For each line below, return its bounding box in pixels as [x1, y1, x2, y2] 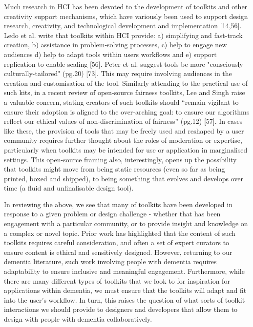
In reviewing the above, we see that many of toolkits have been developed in [4, 199, 232, 209]
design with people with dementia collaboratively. [4, 314, 152, 324]
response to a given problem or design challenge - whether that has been [4, 209, 221, 219]
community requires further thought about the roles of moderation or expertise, [4, 135, 242, 145]
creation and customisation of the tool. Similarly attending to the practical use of [4, 77, 248, 88]
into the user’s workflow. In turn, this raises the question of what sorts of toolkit [4, 294, 245, 305]
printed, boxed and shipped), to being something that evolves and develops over [4, 173, 244, 183]
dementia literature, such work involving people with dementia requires [4, 256, 217, 267]
